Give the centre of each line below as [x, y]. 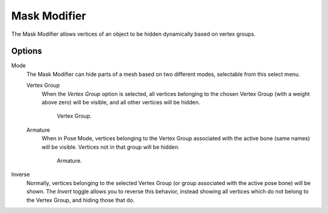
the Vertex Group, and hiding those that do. [80, 200]
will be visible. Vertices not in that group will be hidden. [111, 147]
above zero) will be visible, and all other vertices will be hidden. [121, 103]
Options [27, 51]
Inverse [21, 174]
